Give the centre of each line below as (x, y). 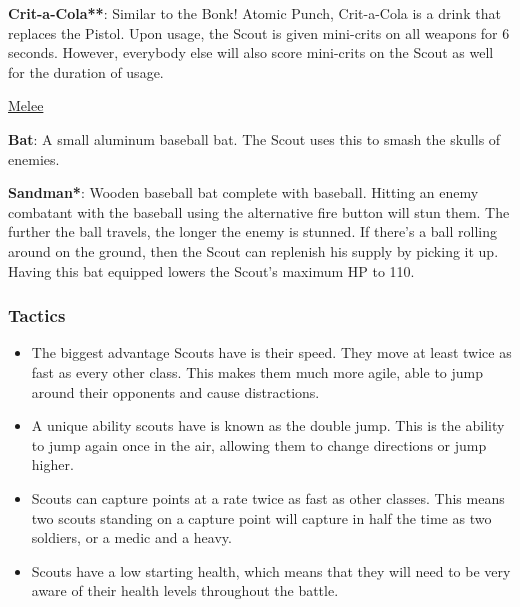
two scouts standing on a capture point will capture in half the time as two (261, 517)
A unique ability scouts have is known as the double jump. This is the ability (268, 425)
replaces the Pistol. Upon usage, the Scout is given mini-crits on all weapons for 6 (259, 32)
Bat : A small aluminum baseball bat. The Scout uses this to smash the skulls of (254, 138)
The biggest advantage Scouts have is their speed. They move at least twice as (271, 352)
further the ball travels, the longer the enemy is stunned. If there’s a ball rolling (253, 231)
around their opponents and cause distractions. (175, 391)
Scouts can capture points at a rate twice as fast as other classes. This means (268, 497)
